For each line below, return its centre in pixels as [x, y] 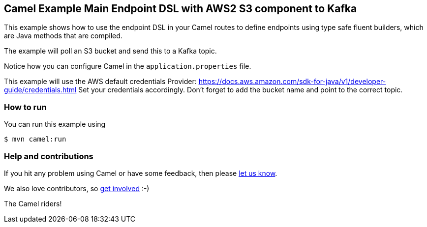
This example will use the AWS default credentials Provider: [100, 82]
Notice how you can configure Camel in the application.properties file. [128, 66]
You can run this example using [55, 124]
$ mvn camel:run [35, 139]
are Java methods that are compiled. [63, 36]
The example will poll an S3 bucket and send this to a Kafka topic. [110, 51]
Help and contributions [49, 156]
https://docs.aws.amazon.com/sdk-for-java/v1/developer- [292, 82]
